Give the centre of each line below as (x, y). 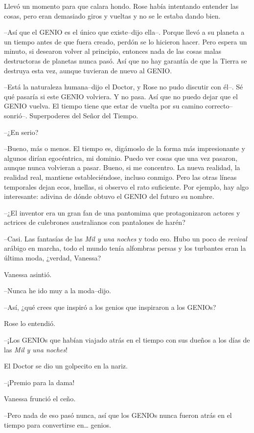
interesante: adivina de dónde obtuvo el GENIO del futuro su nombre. (109, 196)
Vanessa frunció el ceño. (40, 399)
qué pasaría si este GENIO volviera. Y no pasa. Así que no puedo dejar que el (121, 96)
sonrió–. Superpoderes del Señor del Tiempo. (71, 115)
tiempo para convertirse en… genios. (58, 424)
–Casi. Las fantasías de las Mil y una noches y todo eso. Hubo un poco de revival (126, 238)
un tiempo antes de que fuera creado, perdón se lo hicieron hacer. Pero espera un (126, 41)
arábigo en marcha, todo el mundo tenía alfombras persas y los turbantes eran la (125, 248)
